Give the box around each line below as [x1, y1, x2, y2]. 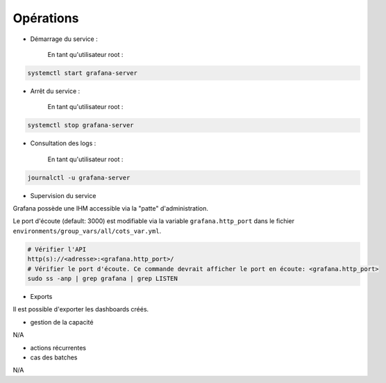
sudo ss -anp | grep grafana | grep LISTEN [27, 275, 178, 282]
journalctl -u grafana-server [27, 174, 131, 181]
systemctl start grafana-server [27, 69, 138, 76]
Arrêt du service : [30, 87, 81, 95]
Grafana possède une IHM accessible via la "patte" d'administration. [12, 204, 208, 213]
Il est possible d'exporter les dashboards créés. [12, 305, 149, 313]
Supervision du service [30, 191, 96, 199]
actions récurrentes [30, 343, 87, 352]
